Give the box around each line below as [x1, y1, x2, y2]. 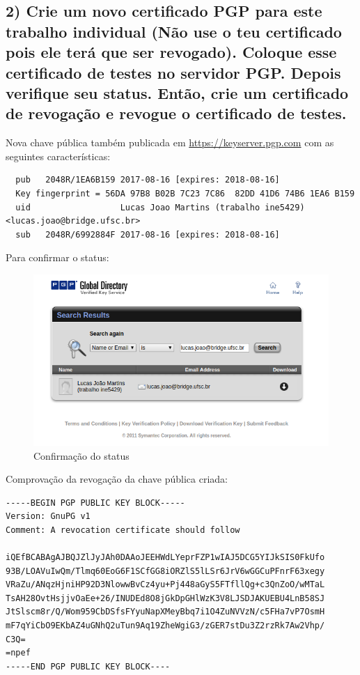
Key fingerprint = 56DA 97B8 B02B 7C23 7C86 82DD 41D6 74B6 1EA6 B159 [15, 188, 355, 199]
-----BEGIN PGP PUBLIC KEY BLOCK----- [6, 497, 185, 508]
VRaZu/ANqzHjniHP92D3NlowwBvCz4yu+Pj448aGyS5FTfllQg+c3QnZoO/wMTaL [6, 580, 325, 590]
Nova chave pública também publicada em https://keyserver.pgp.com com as [6, 135, 334, 150]
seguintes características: [6, 148, 111, 163]
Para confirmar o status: [6, 250, 109, 265]
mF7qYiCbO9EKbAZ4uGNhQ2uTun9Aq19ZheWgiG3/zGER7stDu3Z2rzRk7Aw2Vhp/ [6, 621, 325, 631]
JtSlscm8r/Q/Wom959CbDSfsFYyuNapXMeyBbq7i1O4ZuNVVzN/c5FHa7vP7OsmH [6, 607, 325, 617]
